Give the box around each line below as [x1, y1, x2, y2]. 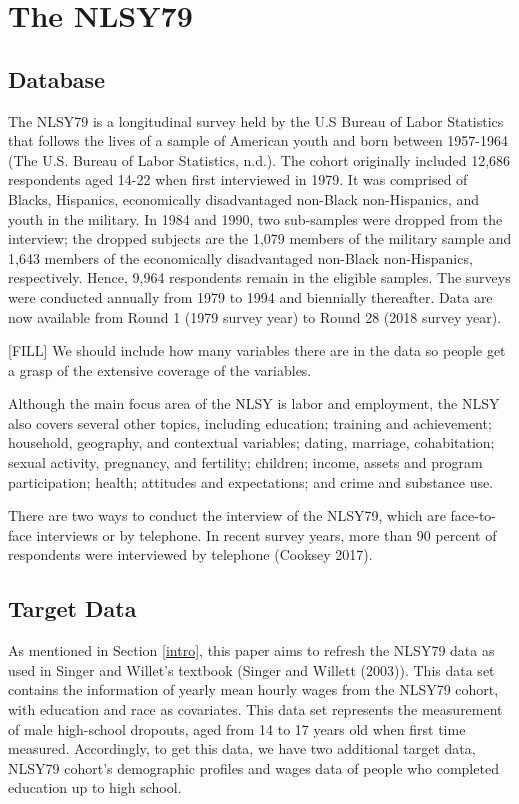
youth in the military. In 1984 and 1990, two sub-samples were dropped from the [8, 208, 503, 229]
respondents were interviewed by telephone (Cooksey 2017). [8, 544, 373, 565]
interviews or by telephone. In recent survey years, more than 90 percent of [36, 524, 497, 545]
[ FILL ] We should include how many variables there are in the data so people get [8, 340, 506, 361]
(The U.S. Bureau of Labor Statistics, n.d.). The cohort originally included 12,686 [8, 149, 511, 170]
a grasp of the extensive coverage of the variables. [8, 359, 312, 380]
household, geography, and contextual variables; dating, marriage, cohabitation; [8, 432, 495, 453]
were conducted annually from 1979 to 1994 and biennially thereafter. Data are [8, 286, 493, 307]
